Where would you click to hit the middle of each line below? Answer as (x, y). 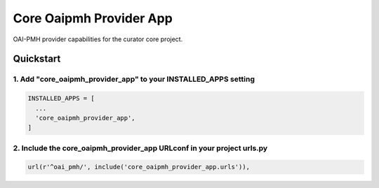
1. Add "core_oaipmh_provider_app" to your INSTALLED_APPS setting (134, 79)
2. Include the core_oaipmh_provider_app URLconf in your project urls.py (140, 148)
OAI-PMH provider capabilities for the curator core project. (98, 39)
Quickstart (37, 59)
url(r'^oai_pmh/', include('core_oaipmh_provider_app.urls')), (139, 167)
